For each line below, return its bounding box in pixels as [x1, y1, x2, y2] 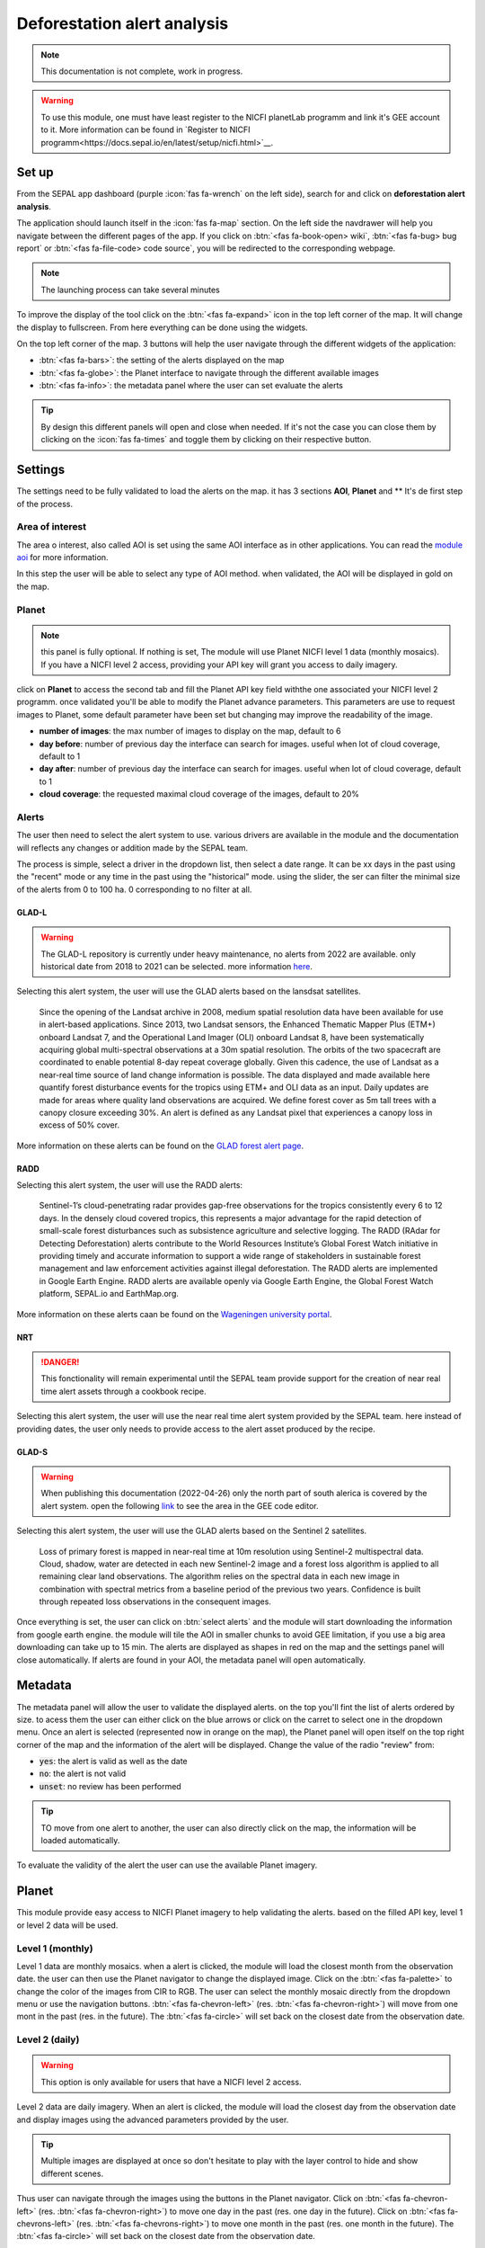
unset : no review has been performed [39, 1780, 181, 1791]
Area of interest [16, 521, 87, 533]
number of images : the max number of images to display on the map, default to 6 [39, 726, 341, 736]
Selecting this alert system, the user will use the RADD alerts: [16, 1180, 242, 1191]
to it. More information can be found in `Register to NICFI [40, 124, 251, 135]
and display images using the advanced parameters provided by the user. [16, 2114, 289, 2125]
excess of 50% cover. [39, 1120, 120, 1130]
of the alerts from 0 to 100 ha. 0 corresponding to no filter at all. [16, 884, 252, 895]
